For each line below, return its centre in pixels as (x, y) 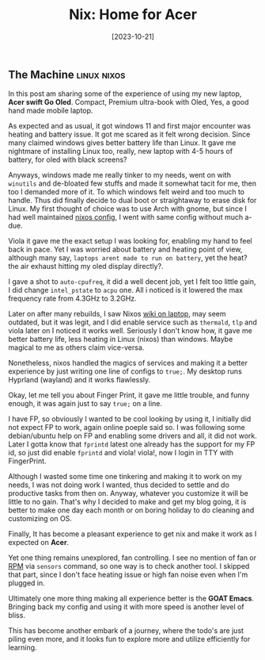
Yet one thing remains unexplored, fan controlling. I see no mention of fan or (132, 558)
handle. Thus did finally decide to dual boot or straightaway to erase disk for (132, 201)
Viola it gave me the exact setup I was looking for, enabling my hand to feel (131, 241)
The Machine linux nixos (67, 74)
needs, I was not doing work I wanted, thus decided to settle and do (119, 485)
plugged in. (26, 583)
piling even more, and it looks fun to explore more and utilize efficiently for (129, 639)
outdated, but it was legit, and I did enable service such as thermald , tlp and (132, 322)
